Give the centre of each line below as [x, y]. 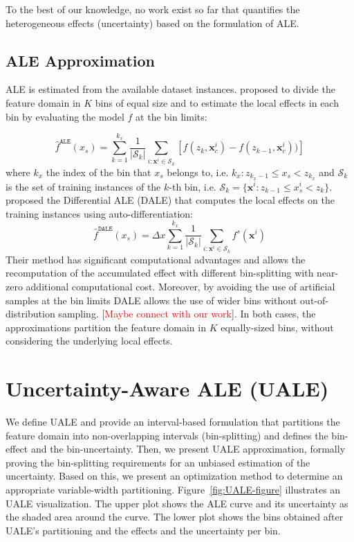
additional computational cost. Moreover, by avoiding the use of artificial [180, 286]
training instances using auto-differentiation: [100, 213]
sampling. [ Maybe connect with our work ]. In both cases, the [187, 314]
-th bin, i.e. [193, 186]
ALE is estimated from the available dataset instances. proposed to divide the [170, 89]
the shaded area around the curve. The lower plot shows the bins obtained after [175, 517]
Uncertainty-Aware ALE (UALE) [167, 388]
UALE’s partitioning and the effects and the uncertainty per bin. [143, 530]
